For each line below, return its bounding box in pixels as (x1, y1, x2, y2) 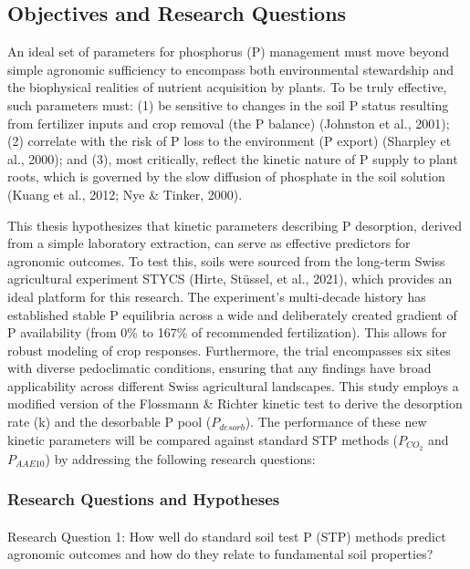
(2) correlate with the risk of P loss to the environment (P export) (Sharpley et (7, 131, 452, 150)
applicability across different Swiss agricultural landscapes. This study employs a (7, 376, 459, 395)
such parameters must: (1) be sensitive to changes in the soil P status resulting (7, 95, 449, 114)
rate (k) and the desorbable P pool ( (7, 412, 212, 431)
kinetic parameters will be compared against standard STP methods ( (7, 429, 399, 449)
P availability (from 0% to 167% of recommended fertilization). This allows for (7, 323, 447, 342)
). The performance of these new (245, 412, 427, 431)
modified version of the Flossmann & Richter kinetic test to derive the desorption (7, 394, 463, 413)
